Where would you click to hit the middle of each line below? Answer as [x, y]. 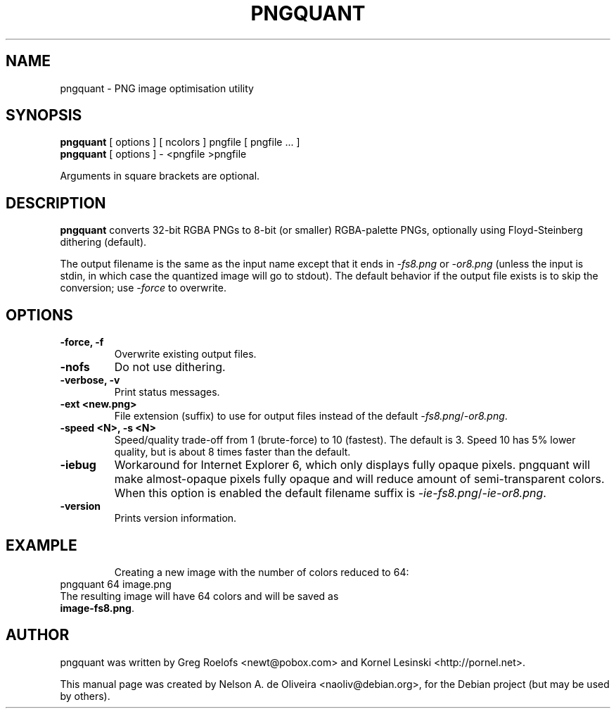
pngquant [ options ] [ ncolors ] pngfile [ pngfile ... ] [180, 142]
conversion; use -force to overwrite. [143, 288]
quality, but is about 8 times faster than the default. [232, 452]
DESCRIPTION [56, 203]
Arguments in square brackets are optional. [160, 176]
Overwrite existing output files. [185, 354]
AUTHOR [38, 635]
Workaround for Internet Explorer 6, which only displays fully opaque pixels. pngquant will [352, 465]
